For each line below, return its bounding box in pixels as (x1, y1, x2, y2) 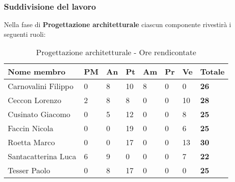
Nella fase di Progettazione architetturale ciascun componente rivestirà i (4, 19, 231, 30)
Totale (200, 66, 225, 77)
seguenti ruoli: (4, 29, 46, 39)
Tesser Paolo (8, 165, 50, 176)
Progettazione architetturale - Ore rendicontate (36, 46, 196, 58)
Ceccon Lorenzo (8, 94, 62, 106)
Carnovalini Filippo (8, 80, 74, 92)
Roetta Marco (8, 136, 55, 148)
